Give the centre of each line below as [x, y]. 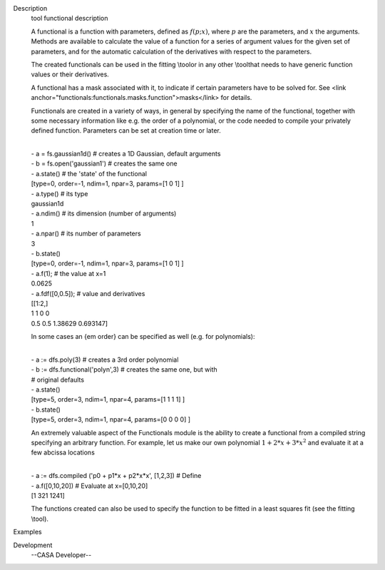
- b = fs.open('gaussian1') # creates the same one [104, 163]
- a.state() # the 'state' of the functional [89, 173]
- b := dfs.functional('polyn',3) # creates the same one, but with [124, 370]
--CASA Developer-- [61, 555]
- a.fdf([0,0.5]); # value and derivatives [88, 293]
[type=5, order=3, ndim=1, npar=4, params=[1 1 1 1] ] [108, 399]
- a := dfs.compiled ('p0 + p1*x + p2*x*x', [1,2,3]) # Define [116, 476]
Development [33, 545]
